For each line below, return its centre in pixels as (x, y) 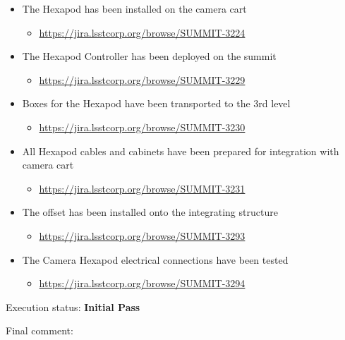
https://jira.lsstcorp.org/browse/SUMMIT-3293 (142, 235)
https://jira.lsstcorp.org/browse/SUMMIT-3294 (142, 283)
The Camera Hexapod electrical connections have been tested (155, 259)
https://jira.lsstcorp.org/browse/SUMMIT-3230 (142, 127)
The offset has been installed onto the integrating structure (150, 212)
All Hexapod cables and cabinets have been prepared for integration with (181, 151)
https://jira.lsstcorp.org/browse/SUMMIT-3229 (142, 79)
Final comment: (40, 330)
